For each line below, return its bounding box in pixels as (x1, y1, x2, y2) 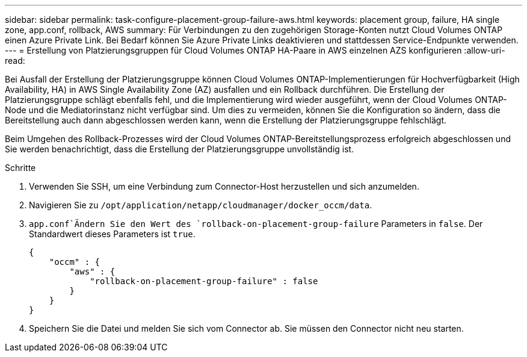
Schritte (5, 163, 36, 173)
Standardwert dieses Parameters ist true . (29, 229, 196, 239)
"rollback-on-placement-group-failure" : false (90, 276, 318, 286)
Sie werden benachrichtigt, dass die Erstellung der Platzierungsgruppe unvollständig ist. (5, 144, 354, 154)
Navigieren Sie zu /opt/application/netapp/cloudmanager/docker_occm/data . (29, 200, 372, 210)
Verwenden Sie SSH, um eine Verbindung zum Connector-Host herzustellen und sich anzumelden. (29, 181, 419, 191)
